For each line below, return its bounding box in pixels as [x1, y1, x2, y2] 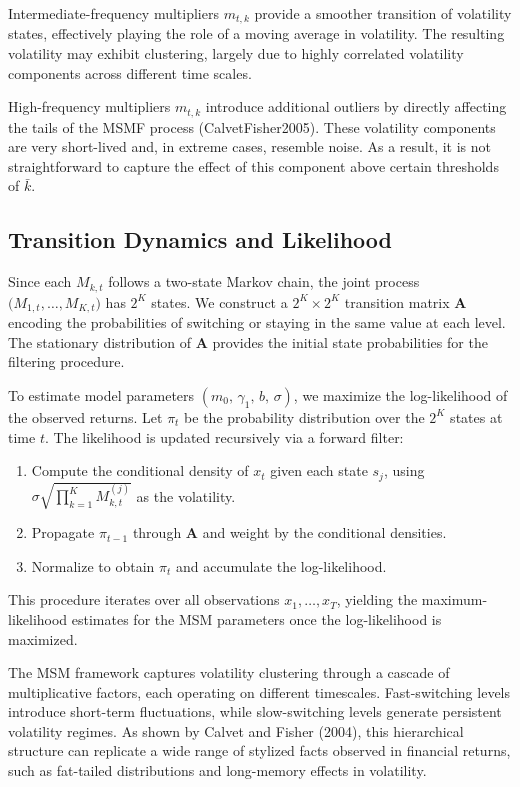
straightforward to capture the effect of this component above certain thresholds [8, 155, 499, 176]
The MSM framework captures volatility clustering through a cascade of [8, 662, 450, 683]
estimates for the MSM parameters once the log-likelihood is [71, 608, 442, 629]
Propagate [31, 522, 95, 543]
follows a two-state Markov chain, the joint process [108, 271, 420, 292]
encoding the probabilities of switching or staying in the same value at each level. [8, 312, 506, 333]
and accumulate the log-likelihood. [175, 555, 387, 576]
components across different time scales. [8, 62, 252, 83]
